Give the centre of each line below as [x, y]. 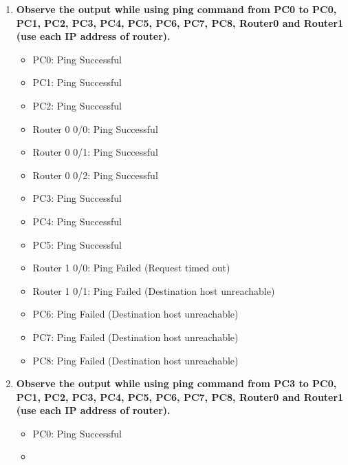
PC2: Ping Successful [77, 105]
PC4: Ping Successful [77, 221]
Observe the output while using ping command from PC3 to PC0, [176, 383]
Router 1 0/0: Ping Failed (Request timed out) [131, 268]
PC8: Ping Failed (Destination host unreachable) [135, 360]
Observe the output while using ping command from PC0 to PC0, [176, 9]
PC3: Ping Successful [77, 198]
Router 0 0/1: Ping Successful [95, 152]
